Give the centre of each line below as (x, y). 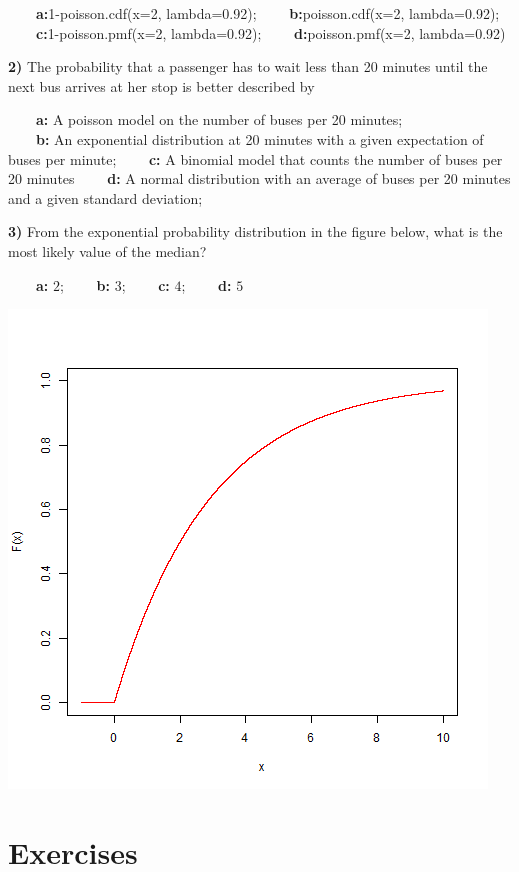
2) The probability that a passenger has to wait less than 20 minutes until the (248, 66)
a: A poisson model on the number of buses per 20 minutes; (219, 119)
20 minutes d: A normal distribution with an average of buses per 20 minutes (259, 178)
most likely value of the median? (107, 250)
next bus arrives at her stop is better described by (161, 85)
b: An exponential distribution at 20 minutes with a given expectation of (260, 138)
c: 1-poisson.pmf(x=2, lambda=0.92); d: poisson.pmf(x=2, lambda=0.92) (271, 32)
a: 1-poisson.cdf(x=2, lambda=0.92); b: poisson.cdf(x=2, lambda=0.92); (268, 13)
